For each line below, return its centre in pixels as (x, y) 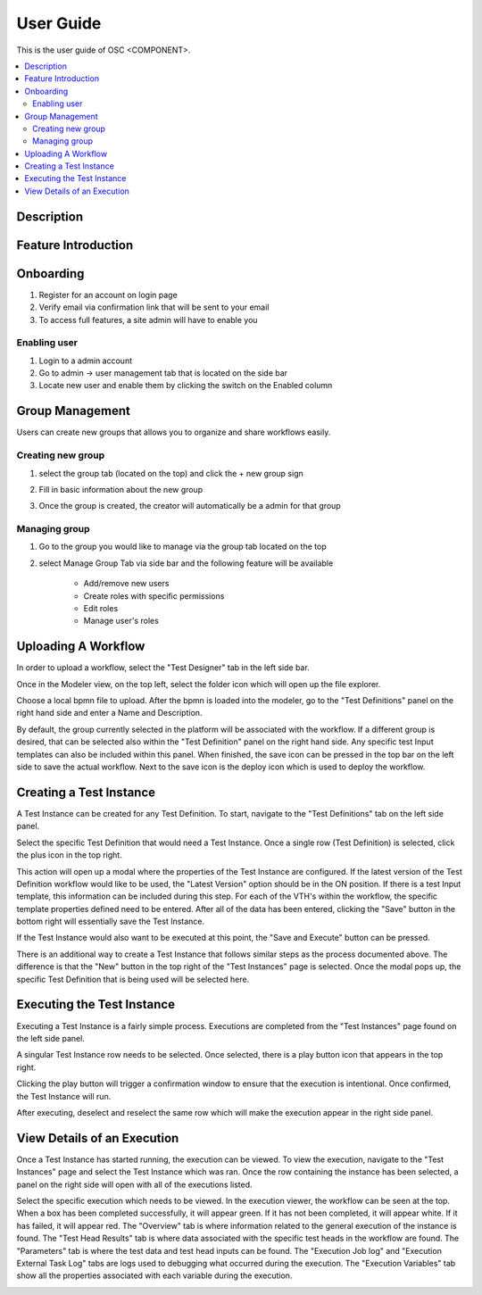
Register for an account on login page (108, 295)
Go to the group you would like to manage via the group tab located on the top (183, 547)
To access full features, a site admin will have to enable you (148, 320)
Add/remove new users (126, 584)
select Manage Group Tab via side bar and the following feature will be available (186, 563)
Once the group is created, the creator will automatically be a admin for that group (190, 506)
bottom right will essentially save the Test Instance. (111, 921)
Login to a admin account (86, 361)
